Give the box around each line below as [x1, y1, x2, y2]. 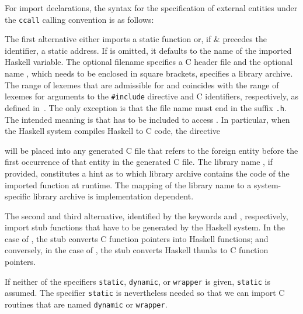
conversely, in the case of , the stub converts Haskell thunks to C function [5, 244, 269, 256]
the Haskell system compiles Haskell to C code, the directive [5, 125, 221, 137]
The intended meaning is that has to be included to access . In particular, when [5, 113, 290, 125]
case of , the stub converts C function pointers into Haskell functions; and [5, 232, 269, 244]
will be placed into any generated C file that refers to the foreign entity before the [5, 144, 298, 156]
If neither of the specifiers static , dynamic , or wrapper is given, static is [5, 275, 270, 287]
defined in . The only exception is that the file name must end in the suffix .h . [5, 101, 287, 113]
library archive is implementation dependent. [33, 190, 194, 202]
